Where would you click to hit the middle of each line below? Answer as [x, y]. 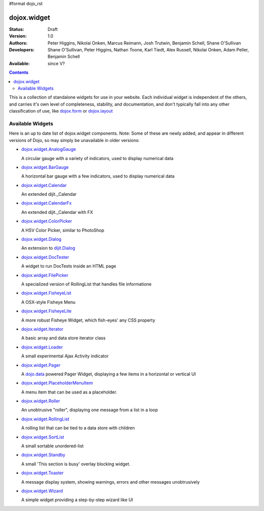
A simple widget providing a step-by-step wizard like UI [77, 500]
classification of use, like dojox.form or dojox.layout [61, 111]
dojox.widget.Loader [42, 347]
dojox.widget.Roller [41, 401]
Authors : [18, 43]
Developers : [22, 50]
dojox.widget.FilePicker [45, 275]
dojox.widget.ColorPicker [47, 221]
